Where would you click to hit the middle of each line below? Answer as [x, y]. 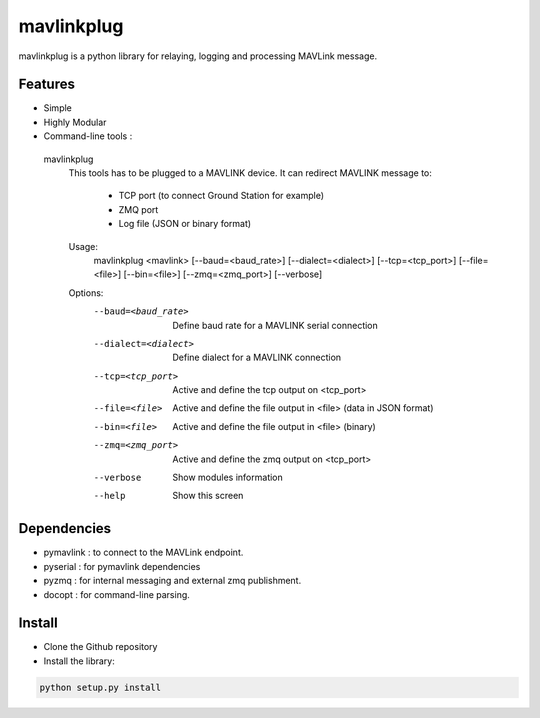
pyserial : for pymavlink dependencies [122, 566]
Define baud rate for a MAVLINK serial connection [275, 325]
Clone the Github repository [100, 647]
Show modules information [228, 477]
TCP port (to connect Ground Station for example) [221, 196]
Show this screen [208, 496]
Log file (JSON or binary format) [185, 224]
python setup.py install [100, 687]
